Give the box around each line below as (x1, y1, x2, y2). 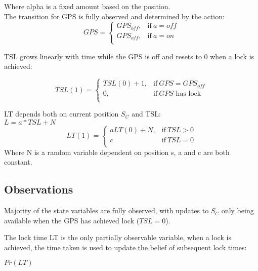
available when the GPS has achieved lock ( (4, 215, 140, 225)
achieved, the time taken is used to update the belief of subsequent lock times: (4, 242, 247, 252)
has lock (176, 90, 201, 98)
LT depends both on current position (4, 108, 119, 119)
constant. (4, 157, 32, 167)
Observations (4, 181, 73, 197)
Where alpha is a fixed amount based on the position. (4, 1, 170, 11)
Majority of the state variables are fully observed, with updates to (4, 205, 209, 216)
